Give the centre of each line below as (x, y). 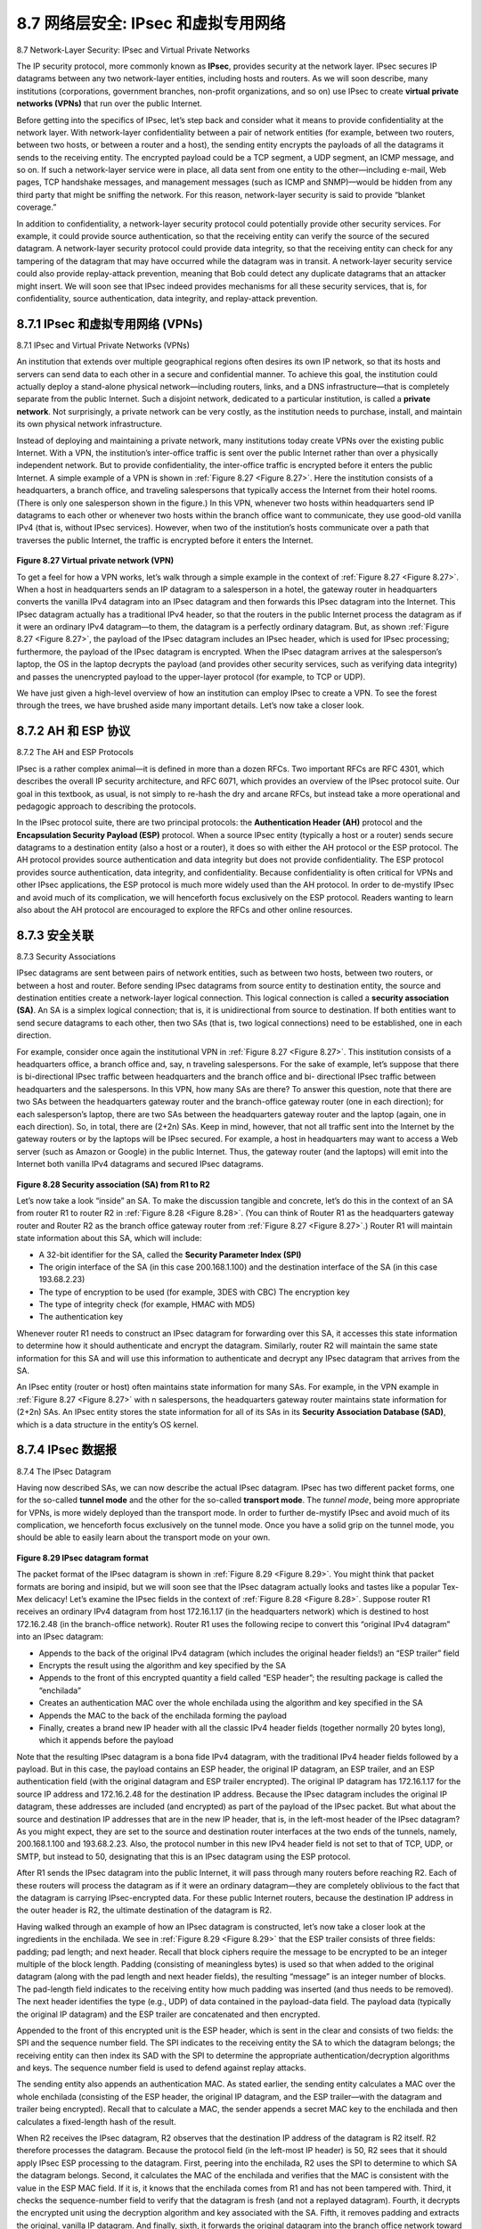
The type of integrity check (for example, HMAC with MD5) (147, 1304)
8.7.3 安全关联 (55, 935)
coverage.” (37, 207)
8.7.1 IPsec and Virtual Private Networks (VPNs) (103, 345)
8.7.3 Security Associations (66, 956)
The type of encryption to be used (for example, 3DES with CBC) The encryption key (195, 1292)
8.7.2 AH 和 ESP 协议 (73, 731)
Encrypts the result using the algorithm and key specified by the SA (163, 1665)
